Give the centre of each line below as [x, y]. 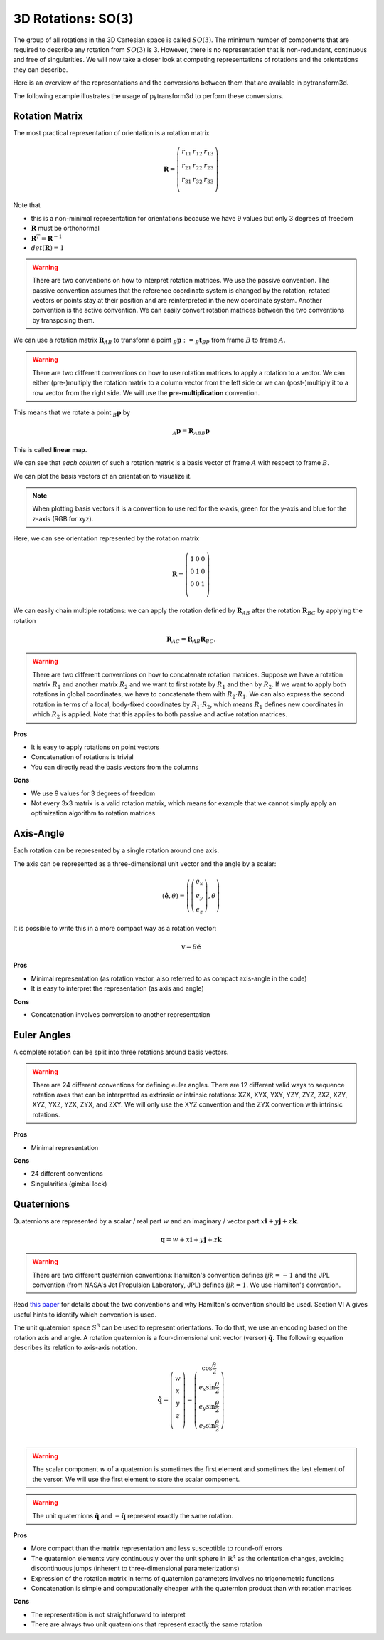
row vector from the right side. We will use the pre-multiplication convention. [146, 392]
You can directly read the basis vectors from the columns [115, 767]
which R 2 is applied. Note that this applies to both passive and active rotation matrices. [160, 715]
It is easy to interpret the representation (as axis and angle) [117, 988]
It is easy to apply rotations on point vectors [95, 747]
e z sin [207, 1426]
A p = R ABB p [191, 432]
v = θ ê [191, 947]
